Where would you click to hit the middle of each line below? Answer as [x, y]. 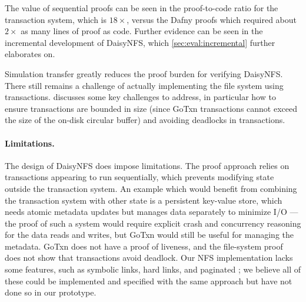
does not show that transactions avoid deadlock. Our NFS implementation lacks [149, 258]
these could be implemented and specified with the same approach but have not [149, 281]
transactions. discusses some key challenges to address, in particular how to [140, 97]
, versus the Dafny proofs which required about [212, 19]
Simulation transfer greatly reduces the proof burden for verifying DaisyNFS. [144, 73]
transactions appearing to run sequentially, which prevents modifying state [139, 177]
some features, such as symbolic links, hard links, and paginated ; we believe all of [153, 269]
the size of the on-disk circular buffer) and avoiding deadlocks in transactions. [145, 120]
